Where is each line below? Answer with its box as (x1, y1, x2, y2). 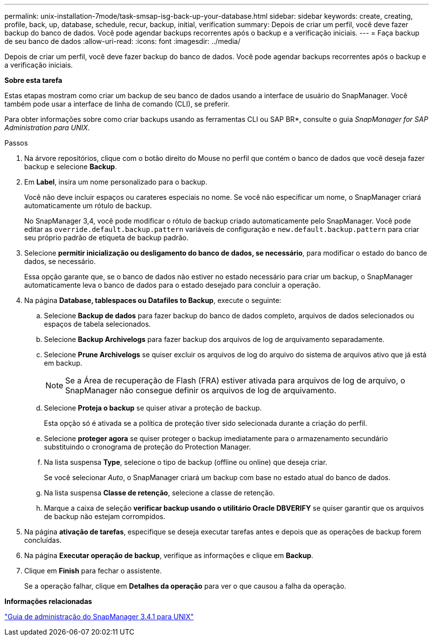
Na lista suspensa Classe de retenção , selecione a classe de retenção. (44, 489, 275, 497)
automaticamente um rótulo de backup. (24, 201, 152, 210)
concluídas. (24, 536, 62, 544)
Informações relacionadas (4, 597, 92, 605)
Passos (4, 139, 28, 147)
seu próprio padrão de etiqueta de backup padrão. (24, 233, 189, 242)
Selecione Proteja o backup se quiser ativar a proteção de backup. (44, 404, 262, 412)
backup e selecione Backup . (24, 162, 117, 171)
